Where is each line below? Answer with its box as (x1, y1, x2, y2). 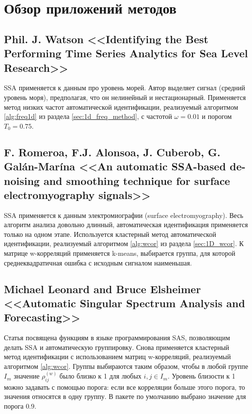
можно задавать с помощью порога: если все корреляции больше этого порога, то (4, 381, 245, 392)
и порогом (202, 111, 232, 121)
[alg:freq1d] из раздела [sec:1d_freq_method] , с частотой (4, 111, 172, 121)
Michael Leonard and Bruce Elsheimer (4, 281, 201, 296)
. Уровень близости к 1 (168, 371, 236, 381)
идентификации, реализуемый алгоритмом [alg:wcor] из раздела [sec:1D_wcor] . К (4, 238, 244, 248)
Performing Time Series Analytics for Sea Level (4, 46, 248, 61)
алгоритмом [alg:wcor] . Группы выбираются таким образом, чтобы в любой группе (4, 361, 248, 371)
